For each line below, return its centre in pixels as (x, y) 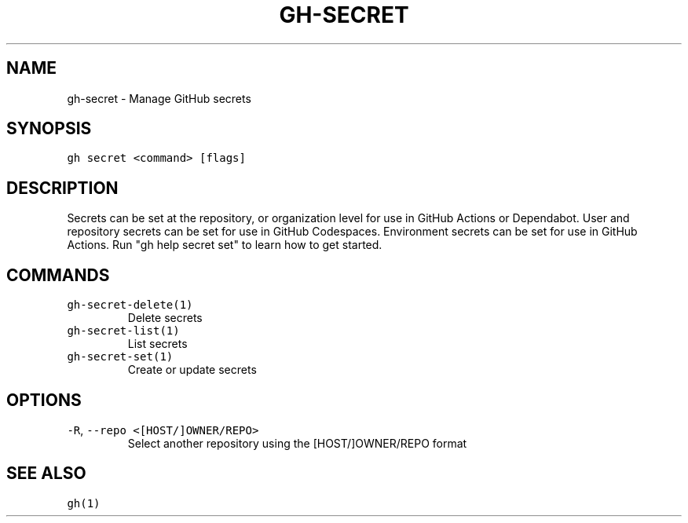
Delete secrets (165, 318)
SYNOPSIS (49, 129)
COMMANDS (58, 275)
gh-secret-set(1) (120, 357)
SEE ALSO (46, 474)
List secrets (157, 344)
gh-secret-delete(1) (130, 305)
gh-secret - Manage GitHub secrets (159, 98)
